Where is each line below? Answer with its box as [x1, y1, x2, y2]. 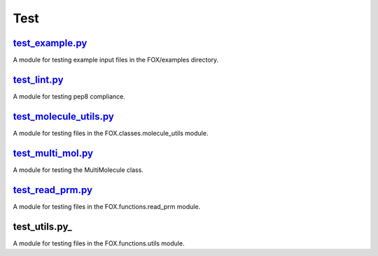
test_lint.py [13, 73, 64, 85]
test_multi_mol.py [13, 147, 94, 159]
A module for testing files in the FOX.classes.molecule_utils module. [13, 129, 209, 137]
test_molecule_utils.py [13, 111, 115, 122]
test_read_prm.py [13, 184, 93, 196]
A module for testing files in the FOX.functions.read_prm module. [13, 202, 201, 211]
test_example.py [13, 37, 87, 49]
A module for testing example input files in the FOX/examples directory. [13, 56, 219, 64]
